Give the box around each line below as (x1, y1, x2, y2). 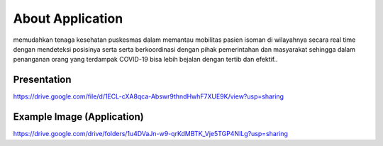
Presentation (13, 74, 72, 86)
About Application (13, 11, 123, 26)
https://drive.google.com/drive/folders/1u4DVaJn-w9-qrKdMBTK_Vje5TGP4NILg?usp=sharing (13, 130, 289, 138)
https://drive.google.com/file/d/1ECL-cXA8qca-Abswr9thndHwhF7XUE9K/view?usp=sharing (13, 92, 284, 101)
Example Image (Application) (13, 111, 145, 123)
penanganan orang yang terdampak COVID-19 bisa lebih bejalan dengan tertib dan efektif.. (13, 55, 278, 64)
